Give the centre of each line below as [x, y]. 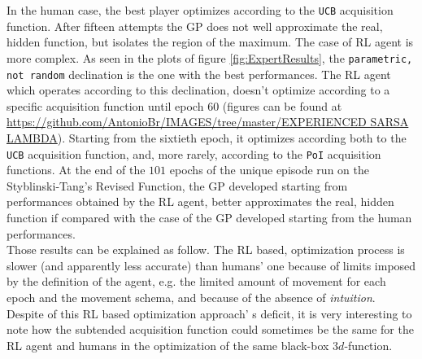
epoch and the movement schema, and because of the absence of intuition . [191, 297]
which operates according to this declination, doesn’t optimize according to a [198, 90]
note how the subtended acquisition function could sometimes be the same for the [210, 329]
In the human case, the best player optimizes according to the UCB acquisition [200, 10]
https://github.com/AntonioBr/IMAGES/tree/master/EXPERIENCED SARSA [208, 122]
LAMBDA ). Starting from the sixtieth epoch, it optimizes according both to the [207, 137]
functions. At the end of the [76, 170]
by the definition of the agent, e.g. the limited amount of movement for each [196, 281]
